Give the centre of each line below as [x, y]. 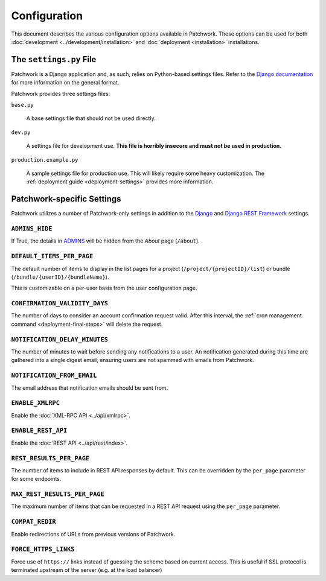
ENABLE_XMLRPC [36, 403]
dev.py [21, 132]
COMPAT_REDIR [34, 522]
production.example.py [45, 160]
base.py [23, 105]
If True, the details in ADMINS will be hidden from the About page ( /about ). [106, 241]
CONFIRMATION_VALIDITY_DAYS [60, 303]
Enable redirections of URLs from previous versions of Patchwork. [93, 534]
